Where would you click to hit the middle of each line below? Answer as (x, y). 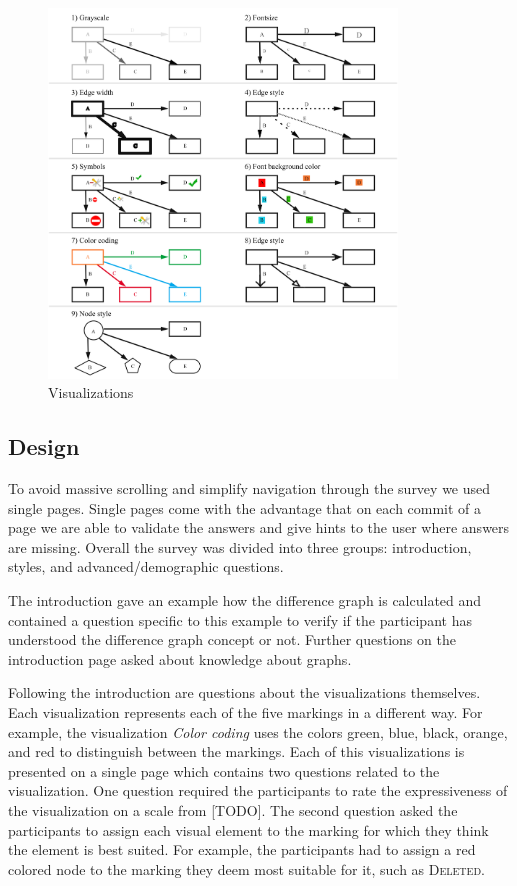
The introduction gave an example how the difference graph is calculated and (245, 599)
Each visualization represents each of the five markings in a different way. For (245, 711)
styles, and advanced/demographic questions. (146, 566)
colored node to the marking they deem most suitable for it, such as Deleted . (246, 868)
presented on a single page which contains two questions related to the (224, 770)
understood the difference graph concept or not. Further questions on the (232, 639)
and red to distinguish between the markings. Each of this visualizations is (236, 751)
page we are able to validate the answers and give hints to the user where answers (259, 527)
